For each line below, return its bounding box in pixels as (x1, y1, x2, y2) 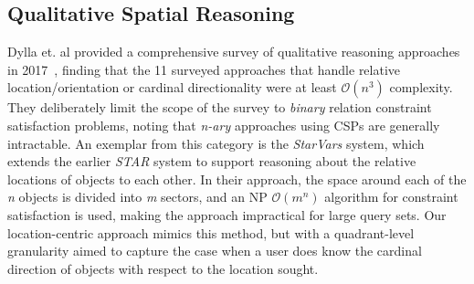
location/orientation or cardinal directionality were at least (7, 78, 337, 97)
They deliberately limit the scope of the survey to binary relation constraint (7, 98, 432, 117)
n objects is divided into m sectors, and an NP (7, 187, 268, 206)
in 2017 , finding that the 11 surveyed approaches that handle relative (7, 59, 401, 79)
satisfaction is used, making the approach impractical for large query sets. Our (7, 205, 447, 224)
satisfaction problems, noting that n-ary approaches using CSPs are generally (7, 115, 440, 134)
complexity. (389, 78, 453, 97)
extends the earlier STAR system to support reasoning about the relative (7, 152, 416, 171)
